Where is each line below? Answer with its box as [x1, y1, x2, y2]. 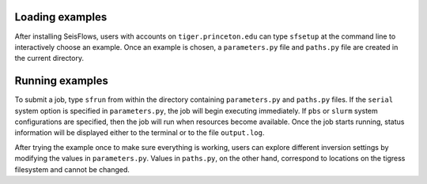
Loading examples [14, 10, 108, 24]
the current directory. [14, 54, 85, 63]
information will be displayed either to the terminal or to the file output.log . [14, 128, 265, 137]
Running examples [14, 74, 108, 88]
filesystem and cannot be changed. [14, 164, 130, 174]
